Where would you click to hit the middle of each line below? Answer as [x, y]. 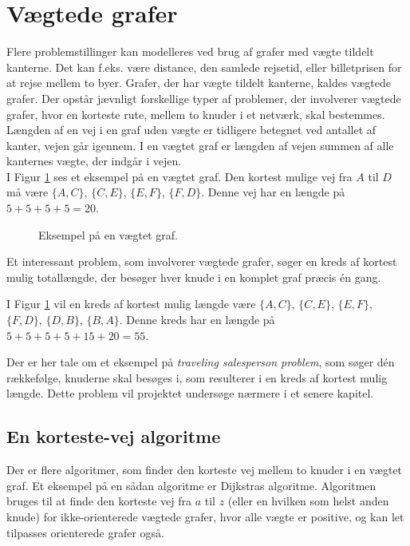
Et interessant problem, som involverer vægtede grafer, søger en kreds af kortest [202, 261]
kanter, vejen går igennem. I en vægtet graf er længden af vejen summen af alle [200, 145]
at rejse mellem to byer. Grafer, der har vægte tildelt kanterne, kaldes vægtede [199, 83]
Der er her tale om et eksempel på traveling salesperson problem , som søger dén [201, 362]
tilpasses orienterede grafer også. [86, 532]
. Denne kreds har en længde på [197, 320]
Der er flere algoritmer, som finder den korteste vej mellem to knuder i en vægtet [205, 470]
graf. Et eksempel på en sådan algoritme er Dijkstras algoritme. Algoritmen [191, 485]
